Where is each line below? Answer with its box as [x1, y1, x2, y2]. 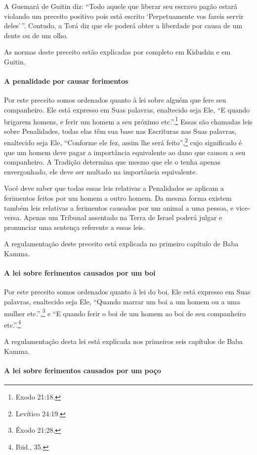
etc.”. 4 [4, 318, 21, 330]
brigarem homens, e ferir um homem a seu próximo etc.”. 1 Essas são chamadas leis [4, 114, 253, 126]
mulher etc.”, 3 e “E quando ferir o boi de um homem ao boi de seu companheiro [4, 306, 246, 318]
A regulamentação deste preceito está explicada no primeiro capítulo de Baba [4, 238, 239, 249]
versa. [4, 212, 22, 223]
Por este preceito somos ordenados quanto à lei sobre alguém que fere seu [4, 95, 226, 105]
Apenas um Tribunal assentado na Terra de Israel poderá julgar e [23, 212, 222, 223]
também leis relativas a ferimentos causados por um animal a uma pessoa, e [4, 202, 234, 213]
